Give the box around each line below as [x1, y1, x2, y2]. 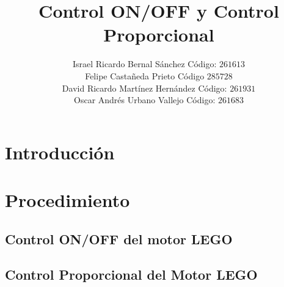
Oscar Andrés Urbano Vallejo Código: [74, 93, 216, 106]
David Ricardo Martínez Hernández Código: [62, 81, 227, 94]
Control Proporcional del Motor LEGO [5, 265, 258, 284]
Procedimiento [5, 187, 130, 213]
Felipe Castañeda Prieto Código [85, 69, 205, 82]
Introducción [5, 139, 115, 164]
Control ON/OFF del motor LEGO [5, 229, 233, 248]
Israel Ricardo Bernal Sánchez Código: [72, 57, 217, 70]
